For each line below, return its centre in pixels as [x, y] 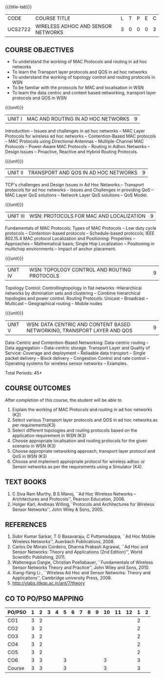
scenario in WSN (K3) [34, 446]
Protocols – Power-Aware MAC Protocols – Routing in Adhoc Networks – [78, 146]
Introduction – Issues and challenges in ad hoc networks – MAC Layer [75, 131]
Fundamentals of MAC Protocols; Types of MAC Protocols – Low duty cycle [81, 228]
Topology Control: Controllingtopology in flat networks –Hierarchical [73, 288]
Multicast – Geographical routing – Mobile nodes [54, 304]
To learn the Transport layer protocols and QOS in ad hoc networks [80, 72]
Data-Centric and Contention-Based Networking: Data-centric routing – [77, 343]
